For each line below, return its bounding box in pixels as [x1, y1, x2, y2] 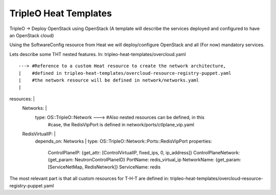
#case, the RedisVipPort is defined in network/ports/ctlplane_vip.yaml [48, 121, 194, 127]
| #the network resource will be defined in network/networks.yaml [18, 77, 199, 83]
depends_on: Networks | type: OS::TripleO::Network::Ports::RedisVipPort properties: [35, 138, 212, 144]
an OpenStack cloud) [9, 32, 54, 38]
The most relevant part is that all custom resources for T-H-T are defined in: [9, 176, 170, 182]
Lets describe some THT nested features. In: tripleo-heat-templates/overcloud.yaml [9, 51, 186, 57]
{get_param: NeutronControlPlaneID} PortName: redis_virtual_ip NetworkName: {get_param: [48, 157, 241, 163]
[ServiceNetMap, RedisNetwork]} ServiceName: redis [48, 163, 161, 170]
